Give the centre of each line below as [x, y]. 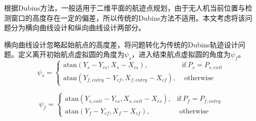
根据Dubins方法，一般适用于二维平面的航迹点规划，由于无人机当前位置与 [125, 8]
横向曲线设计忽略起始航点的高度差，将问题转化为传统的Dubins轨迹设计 [121, 44]
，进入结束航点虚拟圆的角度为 [181, 54]
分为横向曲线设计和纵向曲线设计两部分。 [78, 27]
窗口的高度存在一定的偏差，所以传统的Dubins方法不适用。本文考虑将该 [128, 17]
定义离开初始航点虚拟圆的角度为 [71, 54]
